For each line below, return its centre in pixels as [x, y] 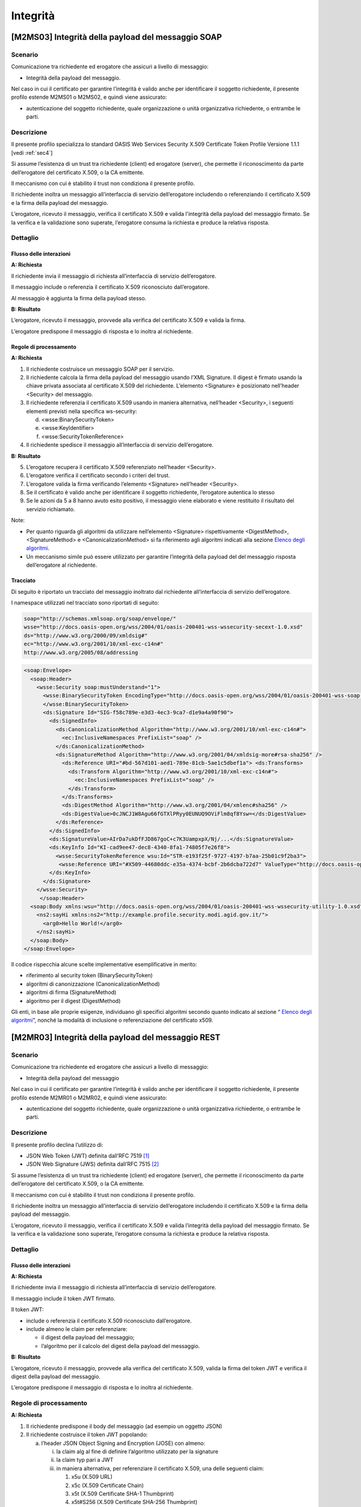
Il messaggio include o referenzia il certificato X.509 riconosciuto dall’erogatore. [110, 287]
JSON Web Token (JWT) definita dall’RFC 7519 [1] [88, 1156]
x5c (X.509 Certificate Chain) [108, 1485]
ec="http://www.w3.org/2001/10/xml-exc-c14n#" [94, 644]
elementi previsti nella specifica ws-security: [82, 411]
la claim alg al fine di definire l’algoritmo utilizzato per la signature [137, 1452]
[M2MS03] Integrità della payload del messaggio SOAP [116, 37]
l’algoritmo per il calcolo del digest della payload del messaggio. [121, 1346]
